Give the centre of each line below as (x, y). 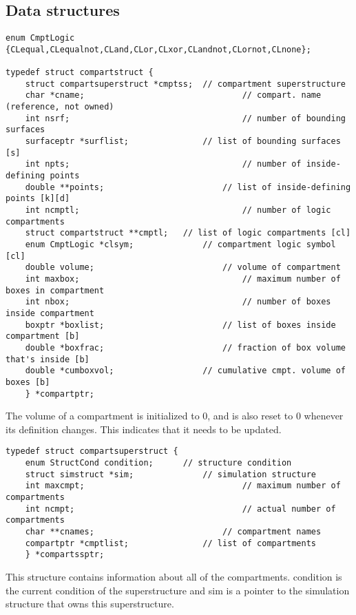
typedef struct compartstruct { (80, 73)
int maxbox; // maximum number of (183, 279)
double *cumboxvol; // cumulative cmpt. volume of (185, 371)
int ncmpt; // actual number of (180, 509)
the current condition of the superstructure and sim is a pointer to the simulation (178, 590)
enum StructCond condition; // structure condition (158, 463)
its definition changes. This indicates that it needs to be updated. (144, 429)
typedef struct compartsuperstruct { (92, 451)
